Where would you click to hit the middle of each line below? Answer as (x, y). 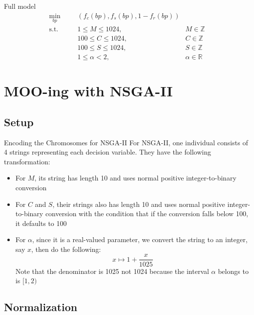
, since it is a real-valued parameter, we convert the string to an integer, (140, 239)
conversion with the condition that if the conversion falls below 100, (147, 214)
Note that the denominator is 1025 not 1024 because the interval (112, 271)
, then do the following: (66, 249)
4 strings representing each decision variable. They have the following (107, 152)
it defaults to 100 (41, 223)
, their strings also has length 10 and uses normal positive (139, 204)
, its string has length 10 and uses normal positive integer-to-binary (135, 178)
